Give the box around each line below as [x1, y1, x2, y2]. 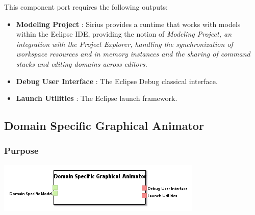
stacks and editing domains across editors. [16, 58, 147, 69]
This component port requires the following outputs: [4, 2, 168, 12]
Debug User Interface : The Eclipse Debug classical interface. [16, 75, 218, 86]
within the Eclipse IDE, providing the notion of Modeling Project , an [16, 29, 232, 39]
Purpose [4, 144, 39, 157]
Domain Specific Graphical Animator [4, 118, 204, 133]
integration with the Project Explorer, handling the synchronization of [16, 38, 233, 49]
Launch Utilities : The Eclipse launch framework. [16, 93, 177, 103]
